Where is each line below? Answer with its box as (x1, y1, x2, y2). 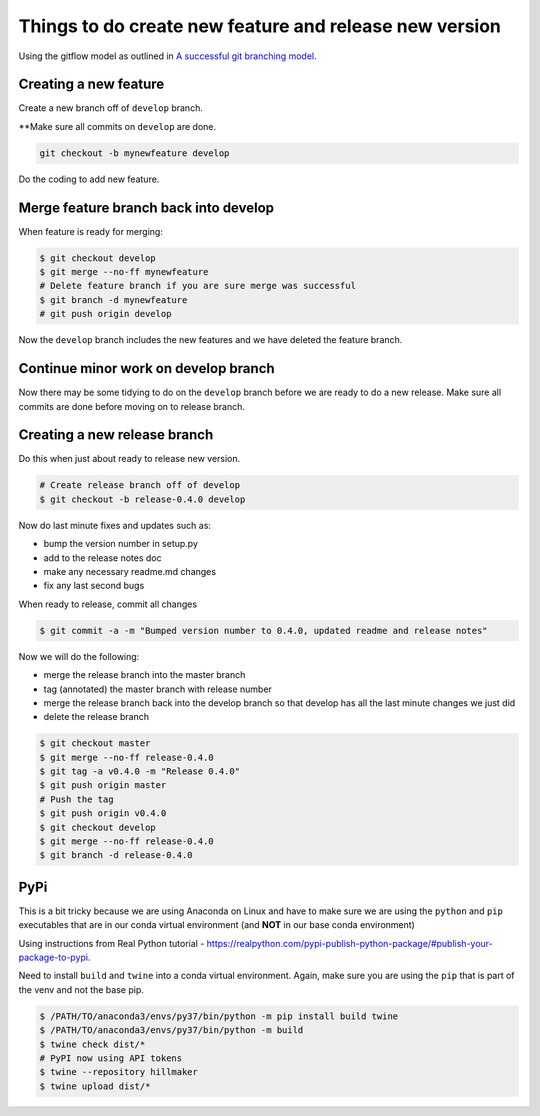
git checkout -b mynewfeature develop (39, 147, 230, 159)
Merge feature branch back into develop (18, 199, 275, 216)
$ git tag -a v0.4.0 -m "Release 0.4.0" (39, 766, 240, 777)
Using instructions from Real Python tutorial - (18, 937, 205, 949)
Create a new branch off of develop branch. (18, 102, 204, 114)
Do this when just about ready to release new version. (18, 453, 241, 465)
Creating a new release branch (18, 426, 214, 444)
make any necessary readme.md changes (43, 565, 217, 577)
